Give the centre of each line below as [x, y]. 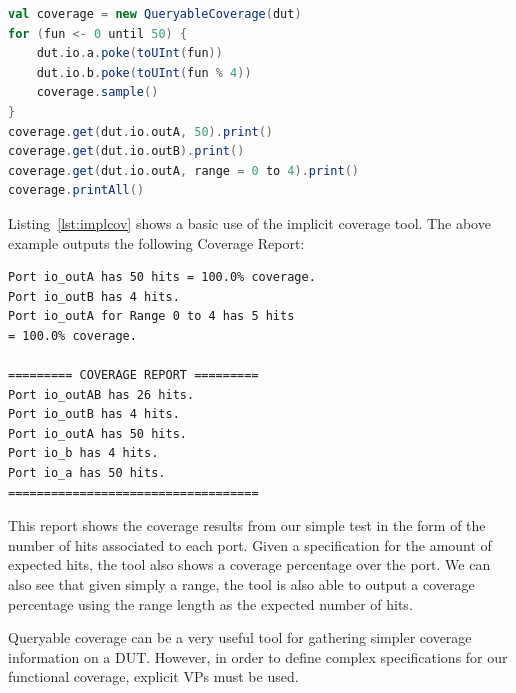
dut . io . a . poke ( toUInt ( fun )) [129, 53]
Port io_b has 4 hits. [83, 453]
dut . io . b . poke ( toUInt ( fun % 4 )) [144, 72]
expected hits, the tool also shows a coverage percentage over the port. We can [249, 564]
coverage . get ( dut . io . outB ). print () [126, 151]
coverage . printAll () [76, 190]
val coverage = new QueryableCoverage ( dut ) [155, 14]
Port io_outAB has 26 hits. [101, 394]
